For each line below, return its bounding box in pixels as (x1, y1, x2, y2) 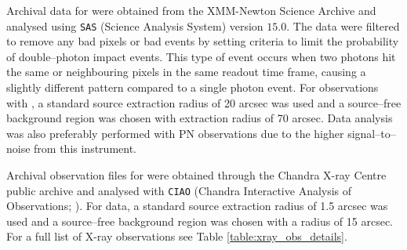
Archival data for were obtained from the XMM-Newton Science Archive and (6, 2, 376, 18)
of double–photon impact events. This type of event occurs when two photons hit (6, 48, 396, 64)
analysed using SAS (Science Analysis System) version (6, 17, 263, 34)
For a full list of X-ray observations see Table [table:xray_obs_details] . (6, 228, 347, 245)
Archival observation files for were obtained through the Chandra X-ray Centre (6, 167, 387, 183)
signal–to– (347, 125, 396, 141)
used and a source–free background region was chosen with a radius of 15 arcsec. (6, 212, 393, 229)
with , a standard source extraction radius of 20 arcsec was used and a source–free (6, 94, 402, 111)
